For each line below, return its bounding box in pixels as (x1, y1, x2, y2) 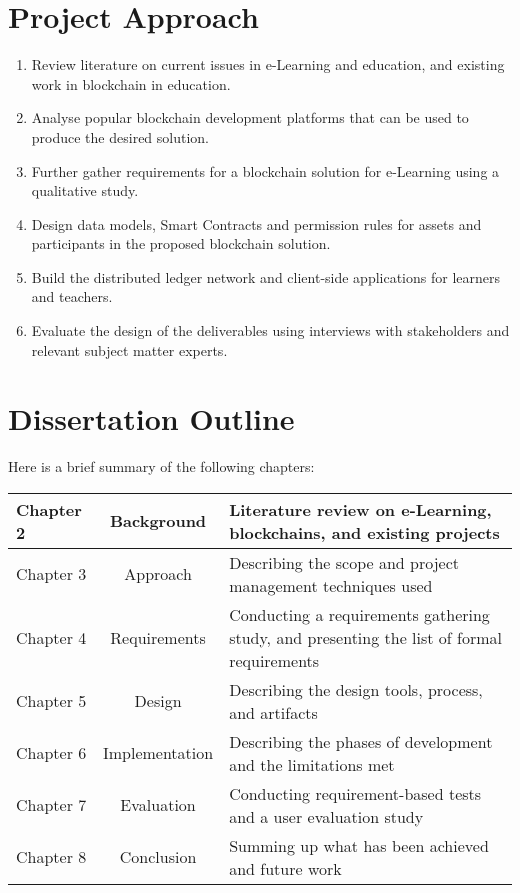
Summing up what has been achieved (229, 833, 489, 857)
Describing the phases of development (229, 729, 493, 753)
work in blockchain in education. (31, 73, 231, 94)
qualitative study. (31, 180, 139, 201)
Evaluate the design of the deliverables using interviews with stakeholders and (31, 320, 510, 341)
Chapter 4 (16, 625, 87, 649)
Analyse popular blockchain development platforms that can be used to (31, 107, 469, 128)
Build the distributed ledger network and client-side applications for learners (31, 266, 501, 287)
